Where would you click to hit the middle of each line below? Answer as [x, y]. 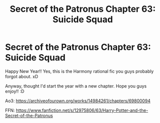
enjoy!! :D [15, 91]
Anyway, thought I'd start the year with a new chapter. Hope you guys [76, 86]
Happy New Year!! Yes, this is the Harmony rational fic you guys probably [80, 71]
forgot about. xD [22, 76]
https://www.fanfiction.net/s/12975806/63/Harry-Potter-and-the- [82, 110]
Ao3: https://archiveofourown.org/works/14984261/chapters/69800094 [78, 101]
